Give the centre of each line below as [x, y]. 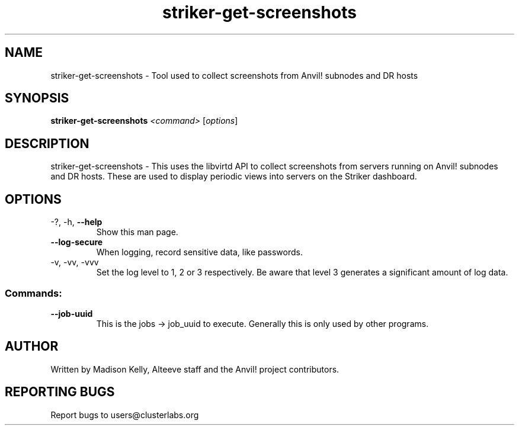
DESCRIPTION [47, 143]
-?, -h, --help [76, 222]
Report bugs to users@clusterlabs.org [125, 415]
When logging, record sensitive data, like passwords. [199, 252]
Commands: [33, 293]
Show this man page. [137, 232]
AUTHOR [32, 346]
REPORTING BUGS [60, 392]
